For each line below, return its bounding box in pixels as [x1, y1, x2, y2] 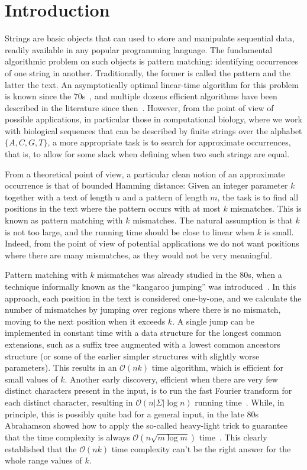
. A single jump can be [172, 315, 255, 327]
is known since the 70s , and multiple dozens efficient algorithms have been [5, 90, 277, 102]
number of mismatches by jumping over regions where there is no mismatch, [5, 303, 281, 316]
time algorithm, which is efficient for [151, 361, 283, 374]
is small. [264, 225, 294, 238]
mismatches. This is [230, 202, 302, 215]
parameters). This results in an [5, 361, 117, 374]
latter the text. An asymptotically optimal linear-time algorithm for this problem [5, 78, 299, 90]
